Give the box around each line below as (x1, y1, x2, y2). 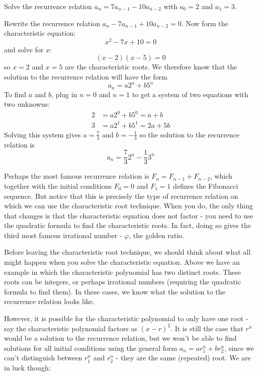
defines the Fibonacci (173, 180, 238, 191)
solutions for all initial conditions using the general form (4, 342, 178, 353)
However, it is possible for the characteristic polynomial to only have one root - (4, 313, 248, 324)
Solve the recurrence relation (4, 1, 93, 11)
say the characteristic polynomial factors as (4, 323, 137, 333)
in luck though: (4, 362, 51, 373)
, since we (224, 342, 254, 353)
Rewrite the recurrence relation (4, 18, 100, 28)
